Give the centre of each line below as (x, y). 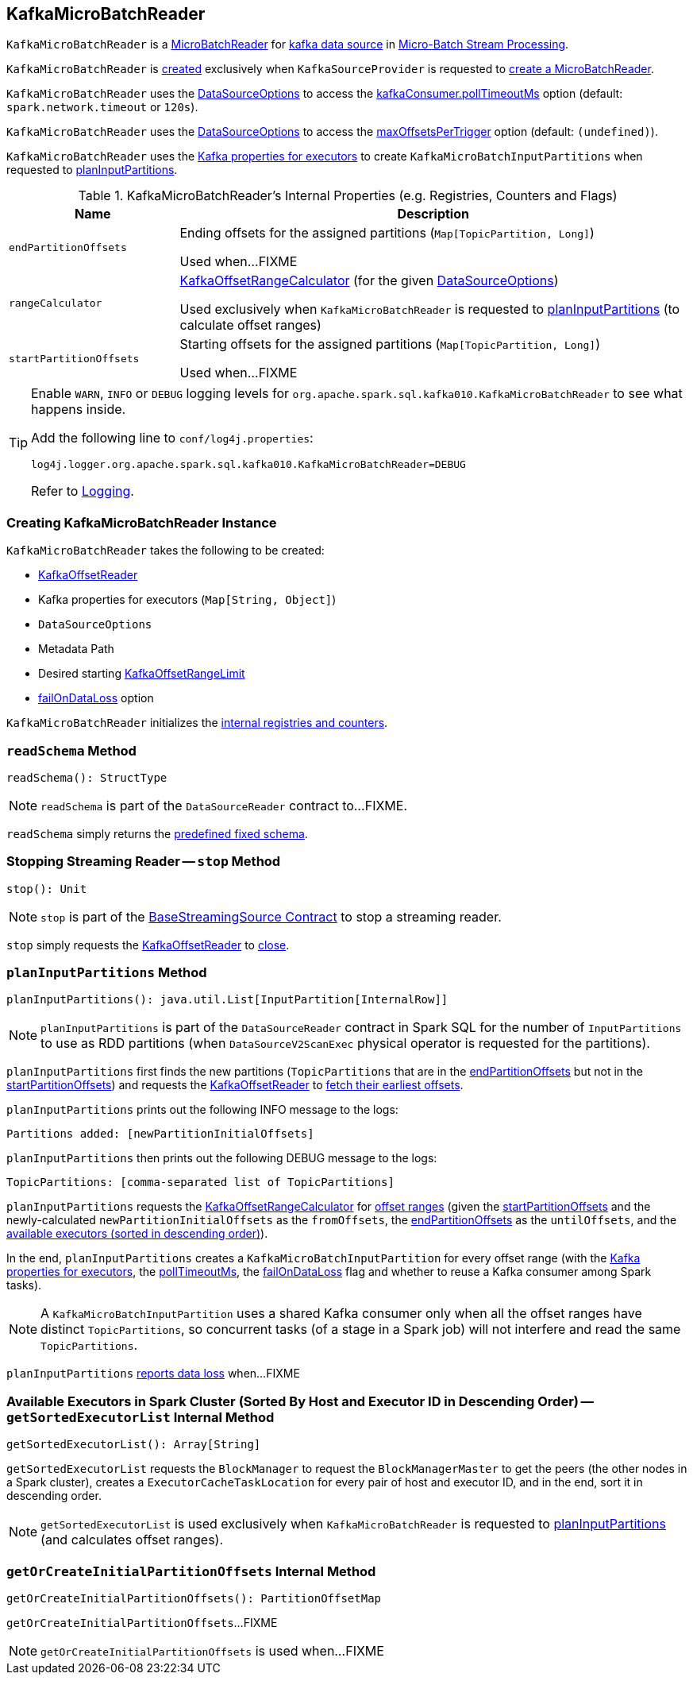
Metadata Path (76, 649)
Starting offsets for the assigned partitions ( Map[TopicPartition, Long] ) (390, 344)
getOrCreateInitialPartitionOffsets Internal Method (191, 1571)
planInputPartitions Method (107, 973)
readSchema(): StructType (87, 777)
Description (433, 214)
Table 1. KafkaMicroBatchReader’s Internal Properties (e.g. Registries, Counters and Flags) (348, 196)
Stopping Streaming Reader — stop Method (144, 862)
